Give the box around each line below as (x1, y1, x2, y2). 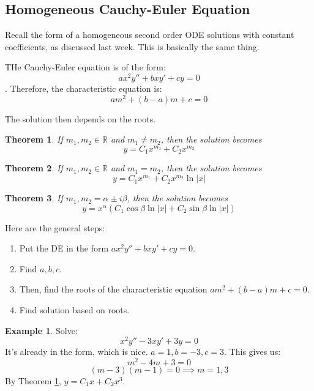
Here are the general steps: (5, 221, 105, 234)
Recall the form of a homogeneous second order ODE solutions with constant (5, 28, 294, 41)
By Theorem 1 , (5, 374, 62, 387)
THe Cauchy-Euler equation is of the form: (5, 61, 166, 73)
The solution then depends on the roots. (5, 112, 156, 125)
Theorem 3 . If (5, 192, 63, 204)
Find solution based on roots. (19, 303, 130, 316)
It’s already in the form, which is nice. (5, 345, 148, 358)
